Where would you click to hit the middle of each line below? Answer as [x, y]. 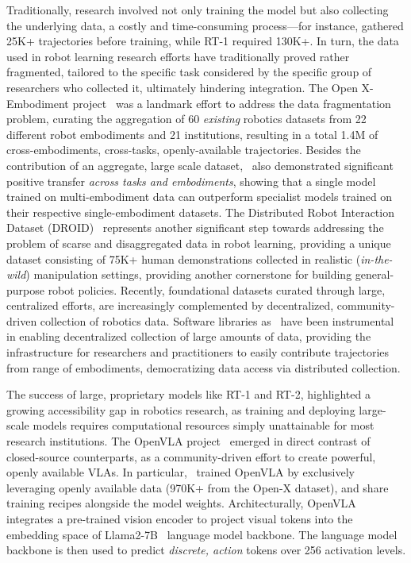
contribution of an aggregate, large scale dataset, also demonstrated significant [200, 165]
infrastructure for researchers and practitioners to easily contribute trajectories [198, 352]
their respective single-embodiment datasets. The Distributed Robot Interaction [200, 212]
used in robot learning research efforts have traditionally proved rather [178, 56]
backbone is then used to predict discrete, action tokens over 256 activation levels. [206, 550]
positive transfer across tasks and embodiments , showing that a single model [191, 181]
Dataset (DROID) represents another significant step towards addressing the [195, 228]
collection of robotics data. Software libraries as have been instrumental [217, 320]
